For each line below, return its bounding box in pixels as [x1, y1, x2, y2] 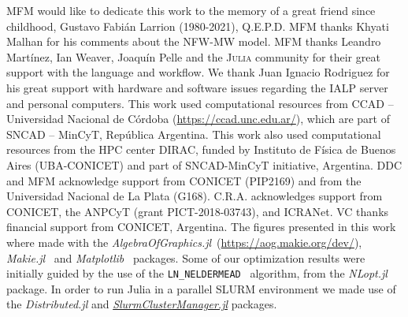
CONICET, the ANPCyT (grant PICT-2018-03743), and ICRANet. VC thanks [6, 203, 389, 219]
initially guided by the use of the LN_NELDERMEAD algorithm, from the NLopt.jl [6, 265, 388, 282]
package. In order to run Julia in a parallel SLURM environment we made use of [6, 280, 396, 296]
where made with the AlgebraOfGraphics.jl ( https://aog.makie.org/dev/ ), [6, 233, 362, 250]
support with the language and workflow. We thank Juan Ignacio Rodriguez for [6, 64, 390, 80]
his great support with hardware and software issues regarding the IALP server [6, 79, 388, 95]
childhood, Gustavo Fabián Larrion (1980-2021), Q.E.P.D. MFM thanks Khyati [6, 17, 389, 34]
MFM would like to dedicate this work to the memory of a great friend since [6, 2, 376, 18]
